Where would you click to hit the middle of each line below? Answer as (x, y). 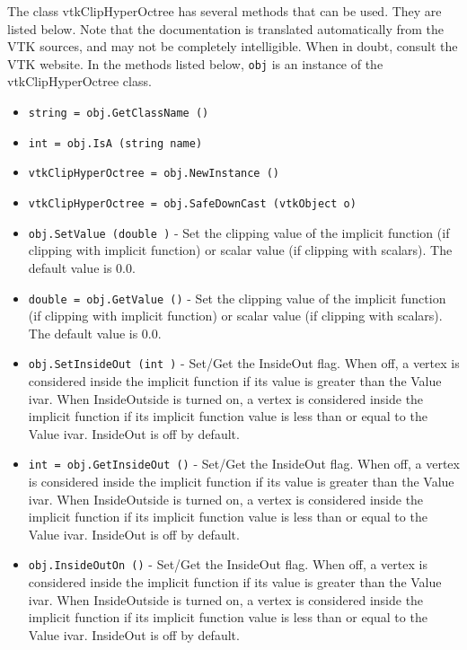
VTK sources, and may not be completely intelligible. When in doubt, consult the (233, 46)
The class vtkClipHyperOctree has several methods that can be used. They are (225, 11)
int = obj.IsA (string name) (115, 143)
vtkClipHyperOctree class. (79, 81)
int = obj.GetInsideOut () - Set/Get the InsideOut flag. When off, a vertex (244, 464)
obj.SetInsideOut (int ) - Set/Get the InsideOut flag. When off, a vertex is (244, 363)
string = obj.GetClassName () (119, 114)
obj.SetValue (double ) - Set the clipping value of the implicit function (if (239, 232)
